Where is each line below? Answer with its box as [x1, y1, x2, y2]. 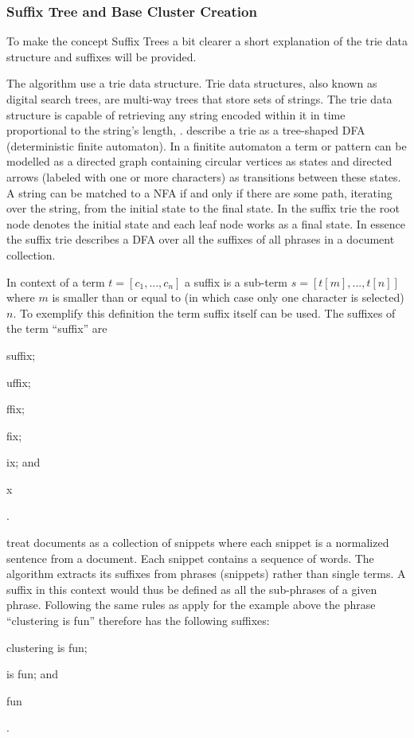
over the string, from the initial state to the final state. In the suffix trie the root [6, 200, 400, 217]
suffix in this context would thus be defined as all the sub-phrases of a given [6, 580, 377, 597]
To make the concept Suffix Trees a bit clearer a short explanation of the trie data [6, 33, 408, 49]
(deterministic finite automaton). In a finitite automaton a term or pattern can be [6, 137, 407, 154]
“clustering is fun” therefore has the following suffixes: [6, 612, 270, 629]
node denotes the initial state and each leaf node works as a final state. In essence [6, 215, 406, 232]
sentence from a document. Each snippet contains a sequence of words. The [6, 549, 374, 566]
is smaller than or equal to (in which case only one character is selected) [52, 289, 404, 306]
